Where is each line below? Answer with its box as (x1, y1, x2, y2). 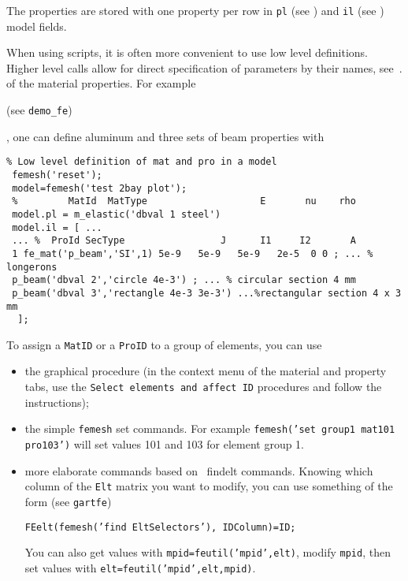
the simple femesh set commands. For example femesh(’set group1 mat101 (24, 420, 395, 437)
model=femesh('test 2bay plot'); (12, 182, 187, 194)
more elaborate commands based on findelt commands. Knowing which (24, 462, 373, 479)
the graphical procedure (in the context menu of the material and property (24, 363, 387, 379)
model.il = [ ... (12, 222, 102, 233)
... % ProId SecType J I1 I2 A (12, 235, 356, 247)
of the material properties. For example (6, 75, 196, 91)
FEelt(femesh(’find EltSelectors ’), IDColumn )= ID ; (24, 521, 296, 533)
